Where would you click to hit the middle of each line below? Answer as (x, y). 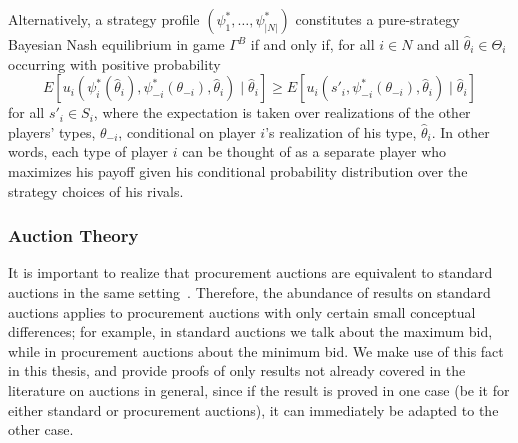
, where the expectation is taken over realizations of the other (282, 112)
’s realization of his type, (341, 131)
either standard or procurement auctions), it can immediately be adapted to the (253, 409)
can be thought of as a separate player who (314, 151)
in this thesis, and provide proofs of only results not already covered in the (237, 370)
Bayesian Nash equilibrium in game (116, 44)
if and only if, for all (312, 44)
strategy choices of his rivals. (96, 190)
